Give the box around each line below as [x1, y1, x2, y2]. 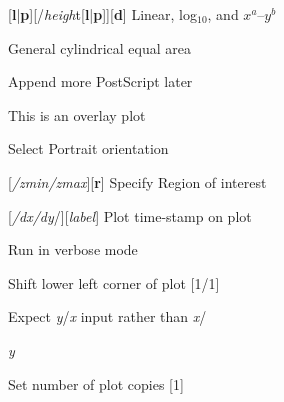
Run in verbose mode [8, 239, 138, 260]
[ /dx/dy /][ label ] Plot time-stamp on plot [8, 205, 252, 226]
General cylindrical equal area [8, 37, 192, 58]
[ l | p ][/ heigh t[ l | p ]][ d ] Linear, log [8, 4, 197, 24]
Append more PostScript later [8, 71, 193, 92]
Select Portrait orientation [8, 138, 169, 159]
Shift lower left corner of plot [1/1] [8, 272, 220, 293]
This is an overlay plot [8, 104, 146, 125]
